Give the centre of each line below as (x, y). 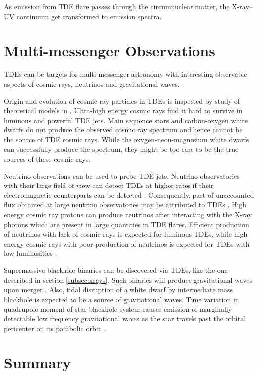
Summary (38, 362)
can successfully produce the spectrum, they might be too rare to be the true (121, 149)
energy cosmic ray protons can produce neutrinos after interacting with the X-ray (128, 215)
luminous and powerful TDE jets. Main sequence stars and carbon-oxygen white (126, 120)
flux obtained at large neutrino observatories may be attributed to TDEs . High (125, 205)
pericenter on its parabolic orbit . (55, 328)
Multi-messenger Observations (110, 50)
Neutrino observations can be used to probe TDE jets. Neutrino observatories (122, 175)
